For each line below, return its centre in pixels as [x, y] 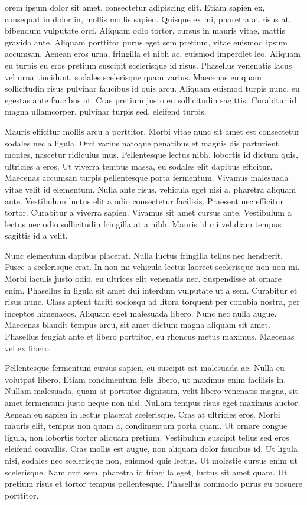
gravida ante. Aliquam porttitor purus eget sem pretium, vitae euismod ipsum [146, 42]
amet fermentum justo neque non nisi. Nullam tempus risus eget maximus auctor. [153, 402]
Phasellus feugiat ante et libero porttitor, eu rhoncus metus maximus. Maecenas [150, 336]
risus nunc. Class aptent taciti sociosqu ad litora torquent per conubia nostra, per [152, 302]
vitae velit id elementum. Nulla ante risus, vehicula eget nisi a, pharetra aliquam [151, 189]
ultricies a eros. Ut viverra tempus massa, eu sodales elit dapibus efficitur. [139, 166]
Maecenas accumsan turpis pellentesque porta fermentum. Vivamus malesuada [147, 177]
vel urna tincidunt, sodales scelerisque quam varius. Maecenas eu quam [133, 76]
